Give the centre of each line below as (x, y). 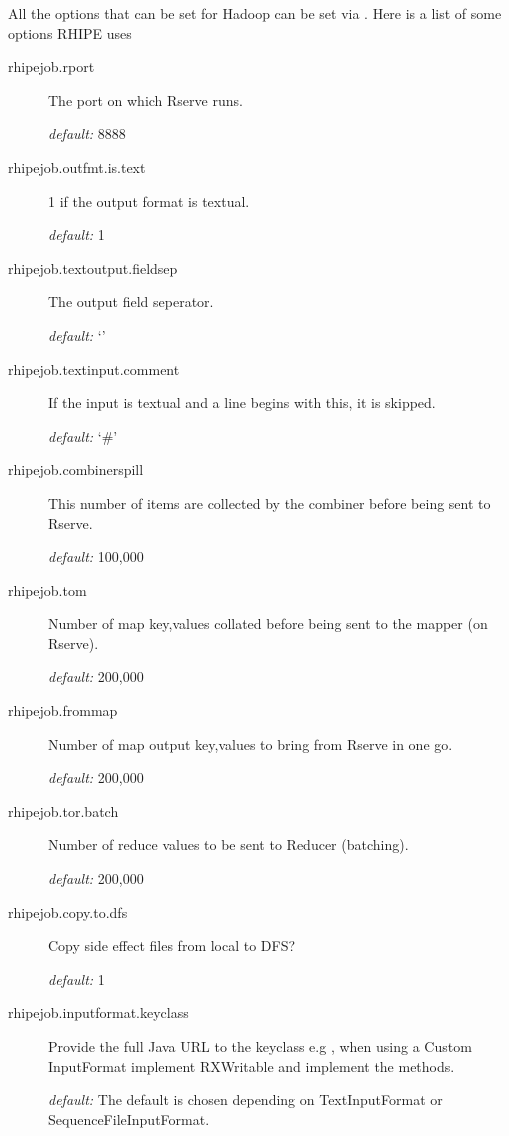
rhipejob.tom (47, 589)
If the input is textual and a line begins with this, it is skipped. (242, 402)
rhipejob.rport (51, 66)
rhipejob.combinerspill (76, 469)
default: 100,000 (96, 556)
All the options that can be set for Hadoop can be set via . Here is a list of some (255, 13)
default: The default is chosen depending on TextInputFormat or (245, 1099)
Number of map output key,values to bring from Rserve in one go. (250, 743)
